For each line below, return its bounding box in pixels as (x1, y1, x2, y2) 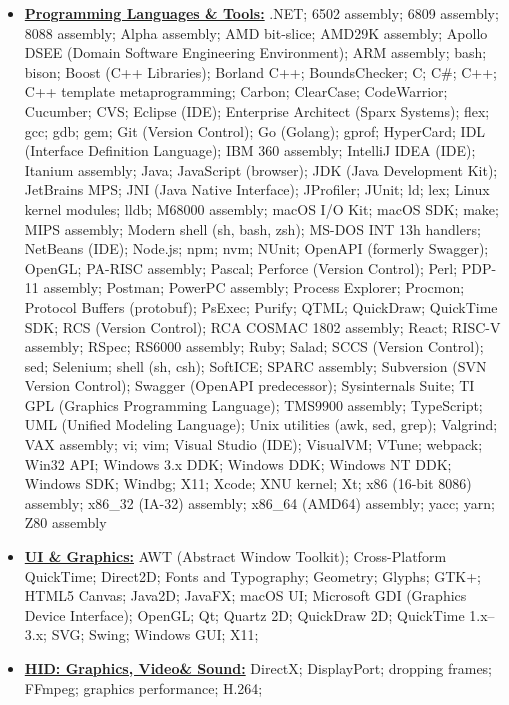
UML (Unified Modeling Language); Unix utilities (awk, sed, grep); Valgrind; (24, 414, 498, 435)
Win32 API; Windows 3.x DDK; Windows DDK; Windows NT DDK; (24, 453, 452, 474)
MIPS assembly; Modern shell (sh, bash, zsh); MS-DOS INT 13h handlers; (24, 218, 481, 239)
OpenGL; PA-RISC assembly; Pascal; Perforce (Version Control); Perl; (24, 257, 458, 278)
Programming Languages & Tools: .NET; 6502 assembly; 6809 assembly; (24, 3, 499, 23)
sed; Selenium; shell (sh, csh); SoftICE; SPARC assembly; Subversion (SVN (24, 355, 487, 376)
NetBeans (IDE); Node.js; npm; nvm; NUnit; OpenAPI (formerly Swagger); (24, 238, 489, 259)
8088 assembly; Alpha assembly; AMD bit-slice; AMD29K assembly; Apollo (24, 22, 488, 43)
